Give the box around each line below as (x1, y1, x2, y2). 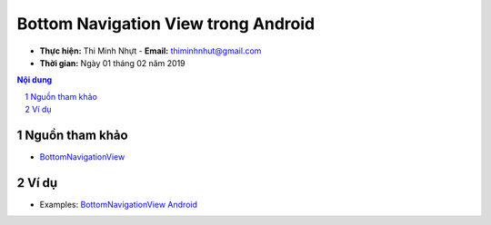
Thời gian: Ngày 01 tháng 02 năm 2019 (39, 57, 185, 68)
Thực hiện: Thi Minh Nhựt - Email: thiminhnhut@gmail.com (39, 45, 262, 56)
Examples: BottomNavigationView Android (39, 199, 197, 210)
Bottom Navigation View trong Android (16, 14, 316, 34)
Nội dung (16, 74, 53, 85)
